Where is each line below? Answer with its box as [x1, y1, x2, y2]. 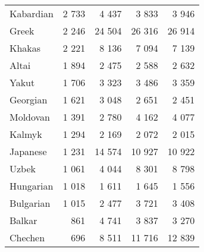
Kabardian [10, 7, 54, 20]
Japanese [10, 144, 47, 158]
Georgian [10, 93, 48, 106]
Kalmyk [10, 127, 42, 141]
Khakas [10, 41, 41, 55]
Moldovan [10, 110, 51, 124]
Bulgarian [10, 196, 51, 210]
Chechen [10, 231, 45, 244]
